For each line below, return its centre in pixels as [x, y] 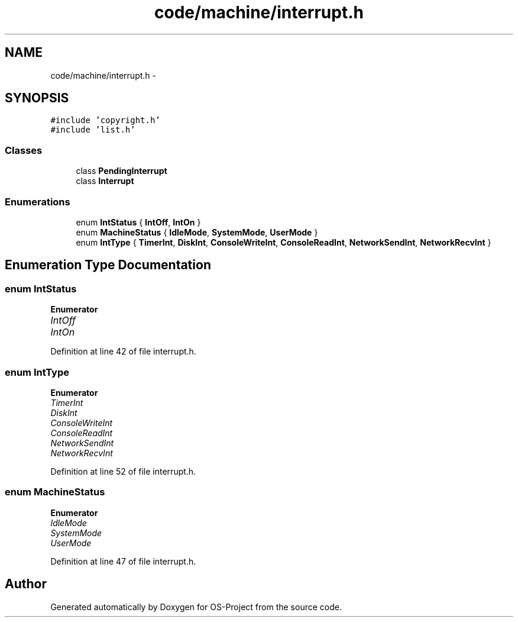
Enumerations [38, 202]
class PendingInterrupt [122, 171]
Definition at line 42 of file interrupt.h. [123, 352]
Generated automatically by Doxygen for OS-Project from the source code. [196, 607]
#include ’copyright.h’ [105, 120]
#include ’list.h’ [93, 130]
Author [26, 584]
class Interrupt [105, 181]
